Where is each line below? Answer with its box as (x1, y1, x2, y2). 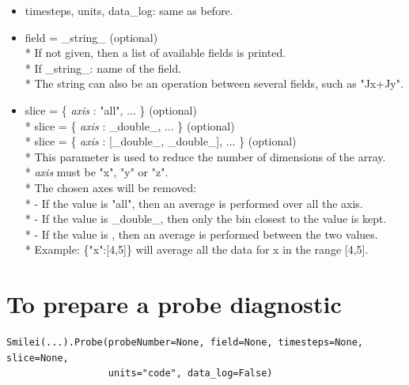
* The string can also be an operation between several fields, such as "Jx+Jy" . (25, 75, 403, 92)
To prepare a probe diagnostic (6, 288, 342, 320)
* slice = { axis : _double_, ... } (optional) (25, 117, 235, 134)
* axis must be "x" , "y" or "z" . (25, 164, 169, 180)
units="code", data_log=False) (108, 368, 273, 379)
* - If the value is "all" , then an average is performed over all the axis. (25, 194, 363, 211)
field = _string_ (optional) (25, 28, 158, 45)
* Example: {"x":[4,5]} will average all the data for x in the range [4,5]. (25, 241, 369, 258)
